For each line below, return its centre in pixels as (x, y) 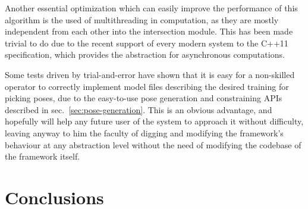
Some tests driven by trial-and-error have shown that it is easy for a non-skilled (150, 74)
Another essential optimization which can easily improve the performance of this (151, 8)
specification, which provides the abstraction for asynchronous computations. (145, 54)
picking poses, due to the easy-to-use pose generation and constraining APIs (144, 98)
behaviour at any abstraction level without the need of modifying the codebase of (153, 144)
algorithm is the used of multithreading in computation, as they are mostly (142, 19)
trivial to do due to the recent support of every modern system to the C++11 (147, 43)
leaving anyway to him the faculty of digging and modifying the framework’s (144, 132)
